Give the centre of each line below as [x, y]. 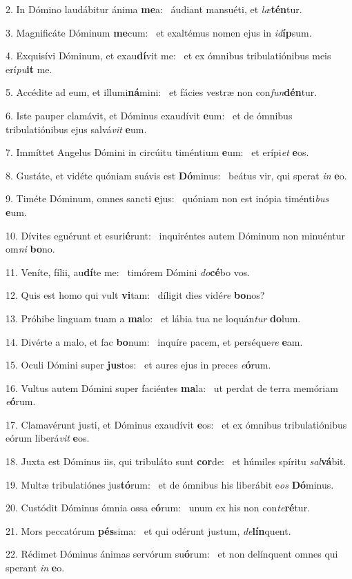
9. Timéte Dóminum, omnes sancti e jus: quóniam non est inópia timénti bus [167, 198]
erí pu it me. [29, 69]
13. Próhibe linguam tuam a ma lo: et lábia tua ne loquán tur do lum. [153, 318]
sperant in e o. [35, 568]
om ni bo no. [30, 249]
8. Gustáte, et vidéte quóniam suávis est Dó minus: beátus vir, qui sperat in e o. [176, 175]
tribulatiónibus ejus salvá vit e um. [76, 129]
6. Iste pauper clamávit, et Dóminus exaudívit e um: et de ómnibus [149, 115]
